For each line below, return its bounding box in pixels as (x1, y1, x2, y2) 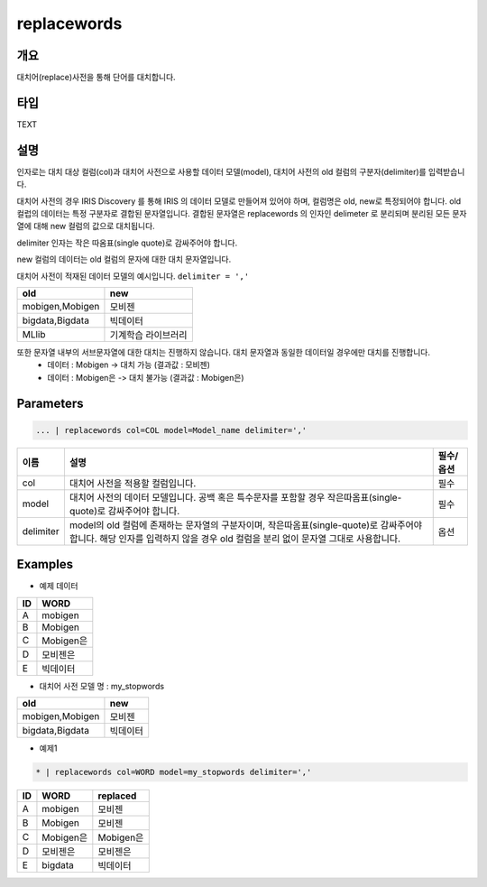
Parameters (16, 395, 84, 411)
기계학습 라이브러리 (109, 329, 188, 341)
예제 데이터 (39, 580, 78, 591)
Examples (16, 557, 74, 572)
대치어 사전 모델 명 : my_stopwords (39, 680, 165, 691)
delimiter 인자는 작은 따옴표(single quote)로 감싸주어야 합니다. (16, 237, 238, 248)
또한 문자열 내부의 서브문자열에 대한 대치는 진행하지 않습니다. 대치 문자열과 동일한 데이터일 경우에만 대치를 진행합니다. (16, 347, 430, 357)
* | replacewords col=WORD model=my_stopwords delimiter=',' (35, 767, 312, 778)
